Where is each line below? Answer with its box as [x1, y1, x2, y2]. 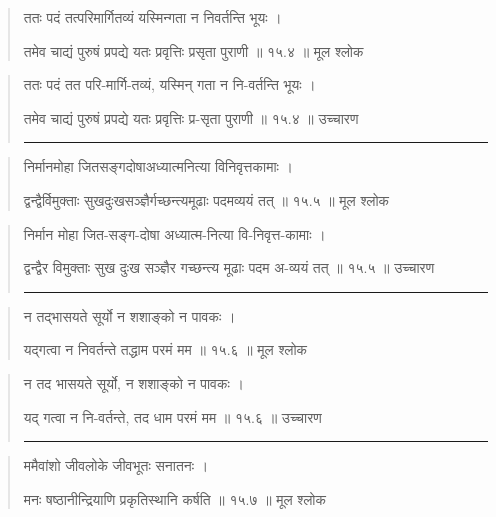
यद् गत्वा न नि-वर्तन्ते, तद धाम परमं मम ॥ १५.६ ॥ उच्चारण [23, 406, 322, 427]
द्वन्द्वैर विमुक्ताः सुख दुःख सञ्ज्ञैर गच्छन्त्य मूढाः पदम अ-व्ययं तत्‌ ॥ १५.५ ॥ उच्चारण [23, 257, 435, 278]
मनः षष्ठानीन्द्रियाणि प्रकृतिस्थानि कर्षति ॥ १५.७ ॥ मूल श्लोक [23, 488, 326, 509]
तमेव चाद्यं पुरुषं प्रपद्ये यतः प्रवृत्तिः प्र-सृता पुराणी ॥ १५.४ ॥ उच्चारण [23, 107, 359, 128]
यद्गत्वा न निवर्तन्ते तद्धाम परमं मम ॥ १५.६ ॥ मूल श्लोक [23, 339, 308, 360]
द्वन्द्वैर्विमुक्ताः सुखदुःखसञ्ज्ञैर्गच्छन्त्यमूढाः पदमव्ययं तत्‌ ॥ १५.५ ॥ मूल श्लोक [23, 189, 390, 210]
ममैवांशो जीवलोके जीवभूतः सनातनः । [23, 455, 209, 476]
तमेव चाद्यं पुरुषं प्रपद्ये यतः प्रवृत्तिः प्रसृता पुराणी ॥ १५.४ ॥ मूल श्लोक [23, 40, 364, 61]
